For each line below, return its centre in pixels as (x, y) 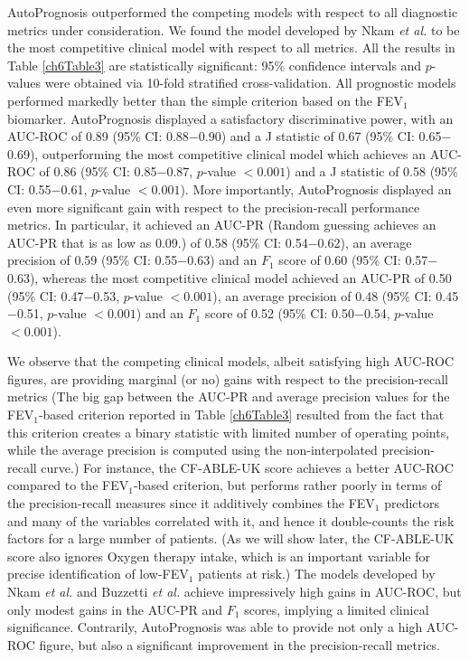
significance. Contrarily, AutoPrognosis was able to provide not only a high (215, 627)
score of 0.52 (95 (250, 313)
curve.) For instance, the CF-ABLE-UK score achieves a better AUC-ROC (247, 467)
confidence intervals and (355, 65)
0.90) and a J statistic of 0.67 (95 (291, 136)
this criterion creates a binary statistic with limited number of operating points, (229, 432)
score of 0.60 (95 (324, 260)
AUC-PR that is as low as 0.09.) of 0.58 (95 (128, 242)
